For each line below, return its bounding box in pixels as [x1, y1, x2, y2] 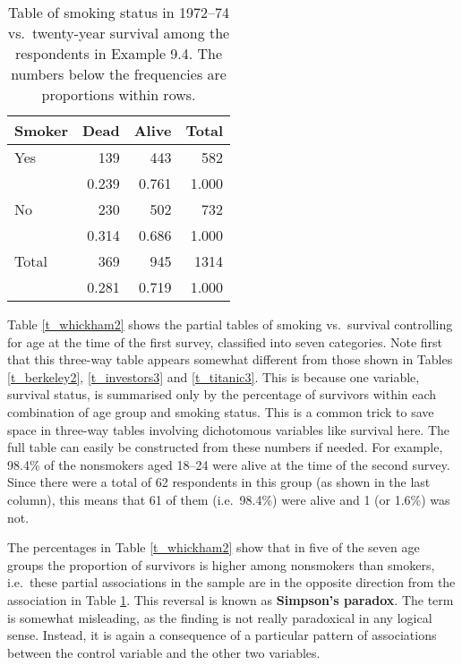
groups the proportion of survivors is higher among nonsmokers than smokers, [7, 555, 435, 574]
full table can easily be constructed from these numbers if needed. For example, [7, 438, 443, 456]
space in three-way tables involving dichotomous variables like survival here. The [7, 420, 450, 439]
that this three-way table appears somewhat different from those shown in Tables [7, 350, 453, 369]
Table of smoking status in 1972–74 [8, 2, 230, 22]
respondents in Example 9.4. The [14, 43, 223, 64]
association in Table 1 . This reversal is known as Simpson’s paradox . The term [7, 590, 454, 609]
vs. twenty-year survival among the [7, 22, 230, 43]
